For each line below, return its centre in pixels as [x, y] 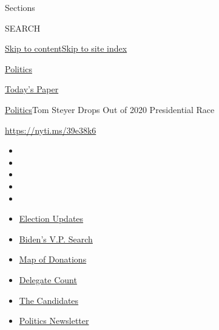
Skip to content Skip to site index [66, 48]
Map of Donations [53, 259]
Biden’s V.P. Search [56, 239]
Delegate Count [48, 279]
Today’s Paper [32, 89]
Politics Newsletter [54, 321]
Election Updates [51, 218]
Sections [20, 7]
